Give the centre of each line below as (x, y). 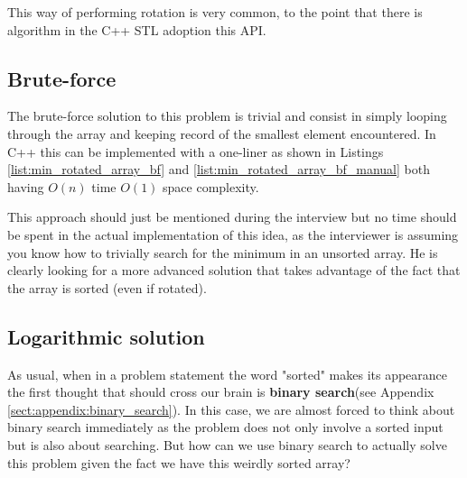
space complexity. (211, 186)
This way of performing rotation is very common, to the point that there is (215, 12)
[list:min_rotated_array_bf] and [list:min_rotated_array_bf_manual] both (219, 169)
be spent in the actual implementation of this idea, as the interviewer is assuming (233, 234)
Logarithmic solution (106, 336)
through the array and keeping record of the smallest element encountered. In (222, 133)
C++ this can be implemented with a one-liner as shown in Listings (196, 151)
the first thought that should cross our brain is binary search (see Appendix (221, 392)
